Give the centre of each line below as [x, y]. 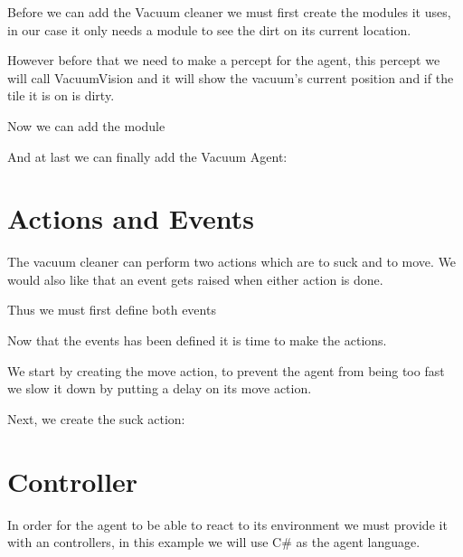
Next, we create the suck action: [96, 418]
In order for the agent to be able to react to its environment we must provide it [227, 524]
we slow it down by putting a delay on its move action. [160, 388]
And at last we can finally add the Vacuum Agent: [147, 156]
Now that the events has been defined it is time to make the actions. [197, 340]
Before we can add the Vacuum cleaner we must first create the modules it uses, [229, 12]
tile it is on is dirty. [61, 95]
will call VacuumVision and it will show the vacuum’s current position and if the [231, 77]
